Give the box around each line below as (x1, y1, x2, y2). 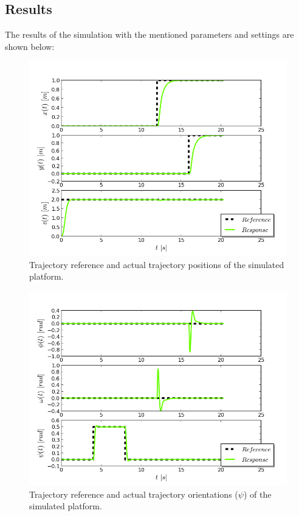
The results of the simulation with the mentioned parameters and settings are (5, 28, 294, 41)
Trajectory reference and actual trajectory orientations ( (29, 487, 238, 500)
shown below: (5, 40, 55, 52)
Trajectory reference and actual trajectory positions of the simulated (29, 258, 284, 270)
